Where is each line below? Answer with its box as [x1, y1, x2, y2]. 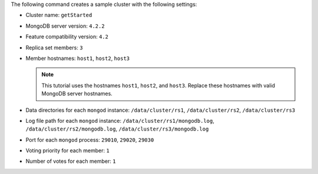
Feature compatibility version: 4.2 [25, 33, 109, 41]
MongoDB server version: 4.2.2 [25, 22, 105, 29]
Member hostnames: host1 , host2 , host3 [25, 55, 130, 62]
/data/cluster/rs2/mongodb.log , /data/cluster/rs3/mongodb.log [25, 125, 209, 132]
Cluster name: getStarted [25, 12, 92, 19]
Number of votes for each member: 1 [25, 158, 116, 165]
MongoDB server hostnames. [41, 90, 113, 97]
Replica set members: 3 [25, 44, 83, 51]
